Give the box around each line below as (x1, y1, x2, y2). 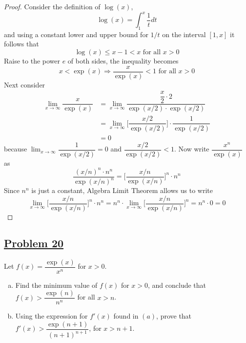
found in (113, 311, 139, 321)
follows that (4, 39, 39, 49)
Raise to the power (4, 56, 61, 66)
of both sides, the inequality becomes (67, 56, 179, 66)
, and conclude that (148, 279, 206, 290)
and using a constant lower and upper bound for (4, 29, 148, 39)
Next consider (4, 79, 45, 89)
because (4, 144, 27, 154)
